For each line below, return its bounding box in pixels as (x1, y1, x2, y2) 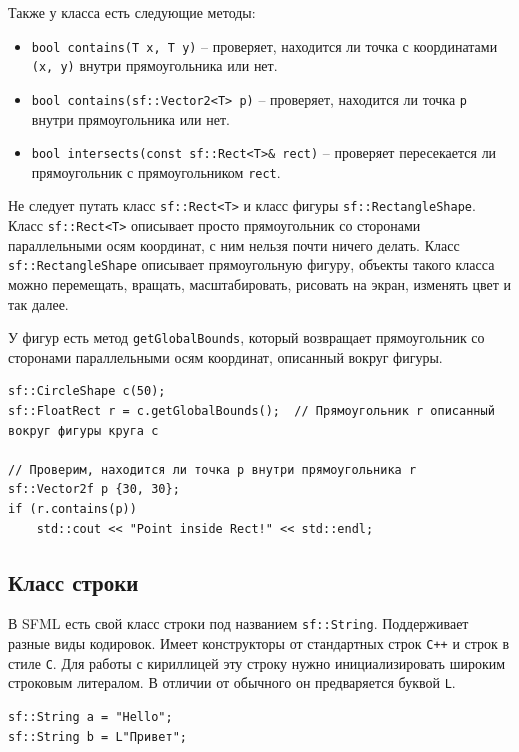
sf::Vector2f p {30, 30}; (8, 482, 180, 497)
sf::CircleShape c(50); (8, 384, 166, 399)
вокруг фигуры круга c (8, 423, 159, 438)
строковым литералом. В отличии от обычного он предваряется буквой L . (8, 672, 456, 693)
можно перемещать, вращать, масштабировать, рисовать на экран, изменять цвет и (8, 274, 512, 295)
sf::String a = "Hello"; (8, 710, 173, 725)
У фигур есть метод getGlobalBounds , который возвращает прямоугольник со (8, 327, 485, 348)
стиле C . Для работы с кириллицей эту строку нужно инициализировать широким (8, 652, 506, 673)
